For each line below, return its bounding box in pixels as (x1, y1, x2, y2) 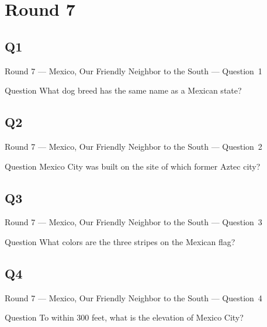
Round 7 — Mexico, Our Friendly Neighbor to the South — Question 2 (5, 140, 262, 152)
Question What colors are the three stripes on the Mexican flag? (5, 235, 235, 247)
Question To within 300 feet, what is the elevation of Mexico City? (5, 311, 244, 323)
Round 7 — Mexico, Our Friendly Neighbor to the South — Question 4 (5, 291, 262, 304)
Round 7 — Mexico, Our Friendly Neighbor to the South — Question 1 (5, 64, 262, 77)
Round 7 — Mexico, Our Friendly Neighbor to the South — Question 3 (5, 216, 262, 228)
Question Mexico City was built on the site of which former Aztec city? (5, 160, 261, 172)
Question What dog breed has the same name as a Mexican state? (5, 84, 242, 97)
